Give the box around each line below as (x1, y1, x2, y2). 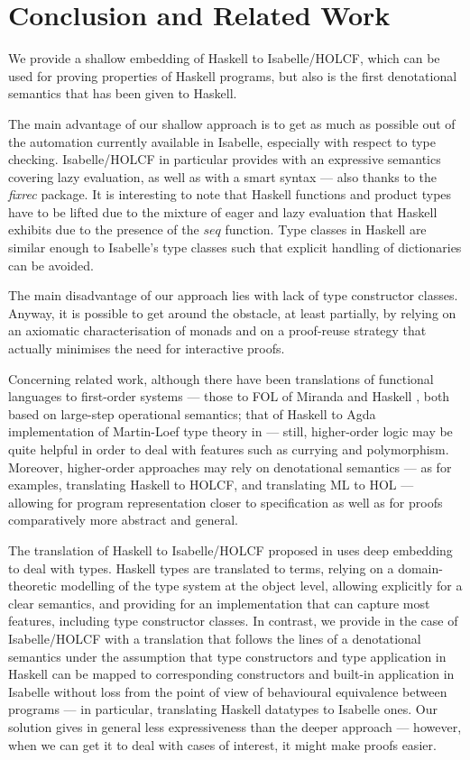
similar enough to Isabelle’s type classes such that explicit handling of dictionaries (8, 238, 462, 257)
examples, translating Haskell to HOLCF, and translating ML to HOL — (8, 475, 414, 494)
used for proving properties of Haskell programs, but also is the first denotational (8, 66, 457, 85)
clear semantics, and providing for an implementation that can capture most (8, 593, 430, 612)
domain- (398, 558, 443, 577)
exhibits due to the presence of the (8, 220, 199, 239)
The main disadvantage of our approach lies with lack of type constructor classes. (8, 286, 458, 305)
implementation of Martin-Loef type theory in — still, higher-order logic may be (8, 422, 453, 441)
